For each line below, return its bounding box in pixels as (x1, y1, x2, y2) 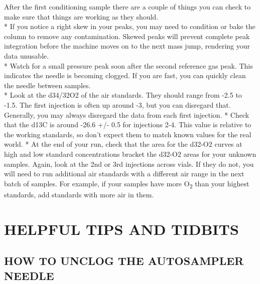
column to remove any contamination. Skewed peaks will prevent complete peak (4, 31, 250, 41)
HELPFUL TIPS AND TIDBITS (4, 218, 239, 239)
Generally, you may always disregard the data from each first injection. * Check (4, 109, 249, 120)
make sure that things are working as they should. (4, 11, 159, 22)
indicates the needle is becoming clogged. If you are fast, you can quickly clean (4, 70, 246, 81)
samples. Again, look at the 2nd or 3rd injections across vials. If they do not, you (4, 158, 254, 169)
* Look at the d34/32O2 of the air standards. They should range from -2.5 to (4, 90, 242, 100)
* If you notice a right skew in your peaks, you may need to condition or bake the (4, 21, 255, 32)
